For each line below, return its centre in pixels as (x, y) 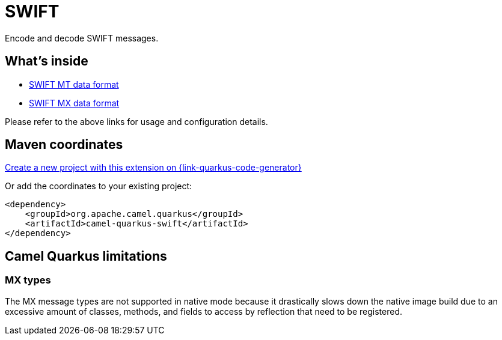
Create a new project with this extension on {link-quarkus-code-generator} (153, 168)
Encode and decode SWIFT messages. (82, 38)
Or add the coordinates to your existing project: (99, 186)
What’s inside (47, 61)
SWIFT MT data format (74, 84)
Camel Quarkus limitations (86, 256)
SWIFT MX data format (74, 103)
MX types (28, 280)
